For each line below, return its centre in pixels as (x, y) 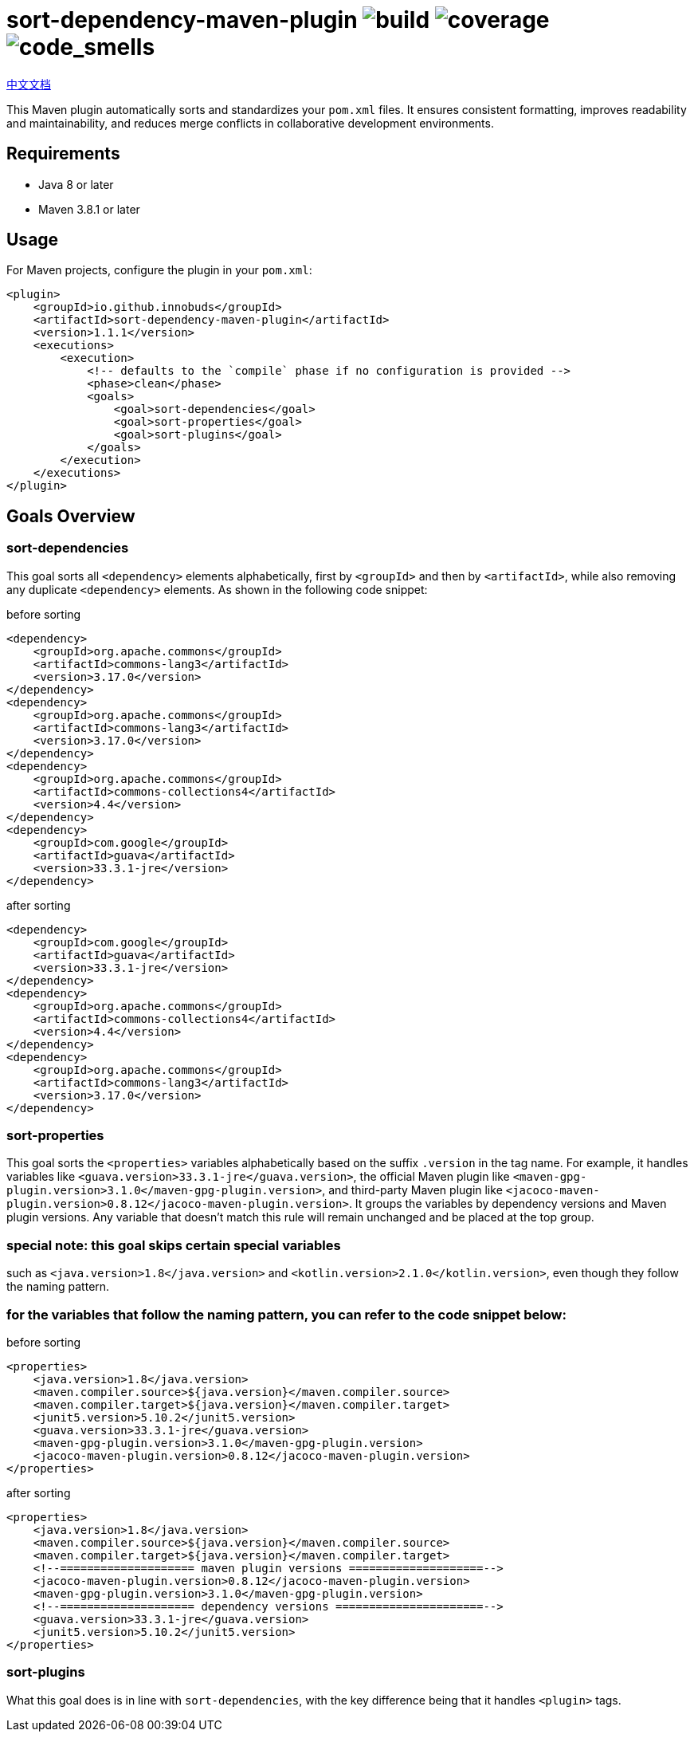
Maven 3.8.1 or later (89, 209)
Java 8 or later (76, 184)
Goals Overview (71, 516)
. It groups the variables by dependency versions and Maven (508, 1204)
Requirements (63, 154)
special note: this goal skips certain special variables (174, 1245)
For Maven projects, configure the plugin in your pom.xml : (159, 270)
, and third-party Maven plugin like (412, 1190)
